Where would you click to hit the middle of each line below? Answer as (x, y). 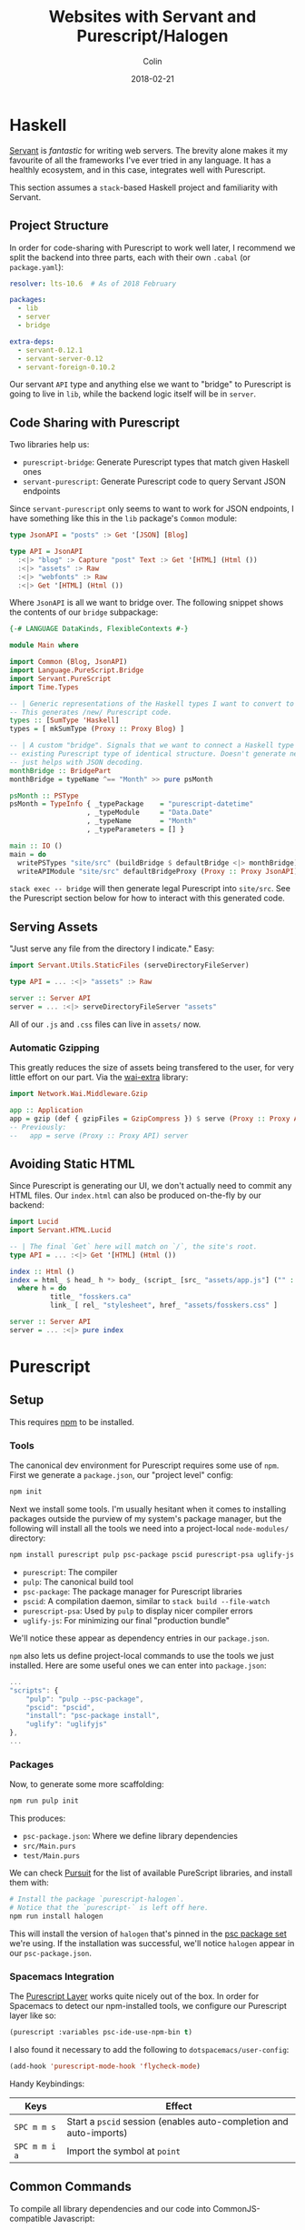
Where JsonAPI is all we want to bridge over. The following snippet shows (147, 603)
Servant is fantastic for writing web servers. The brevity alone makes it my (149, 150)
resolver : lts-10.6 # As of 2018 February (93, 284)
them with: (29, 1883)
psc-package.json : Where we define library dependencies (130, 1836)
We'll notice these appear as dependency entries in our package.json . (139, 1638)
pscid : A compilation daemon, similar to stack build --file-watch (146, 1601)
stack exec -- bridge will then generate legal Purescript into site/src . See (150, 889)
